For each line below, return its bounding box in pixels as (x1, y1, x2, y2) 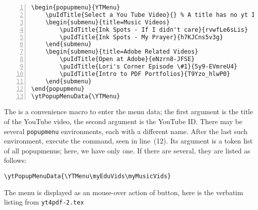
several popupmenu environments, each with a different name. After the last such (4, 126, 248, 136)
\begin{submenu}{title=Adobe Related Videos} (45, 48, 198, 56)
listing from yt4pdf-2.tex (4, 197, 84, 207)
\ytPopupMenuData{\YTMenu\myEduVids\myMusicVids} (4, 173, 171, 180)
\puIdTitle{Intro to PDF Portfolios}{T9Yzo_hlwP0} (60, 70, 230, 77)
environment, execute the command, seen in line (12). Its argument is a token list (4, 136, 253, 146)
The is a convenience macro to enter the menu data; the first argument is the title (4, 106, 253, 117)
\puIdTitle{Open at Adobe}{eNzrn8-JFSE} (60, 56, 195, 63)
